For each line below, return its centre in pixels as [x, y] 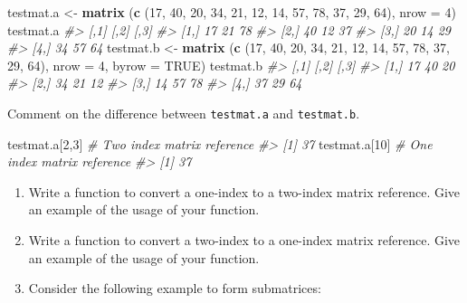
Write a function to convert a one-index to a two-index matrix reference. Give [244, 191]
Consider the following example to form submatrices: [175, 288]
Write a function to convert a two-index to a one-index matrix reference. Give [244, 240]
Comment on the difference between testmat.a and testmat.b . [184, 113]
